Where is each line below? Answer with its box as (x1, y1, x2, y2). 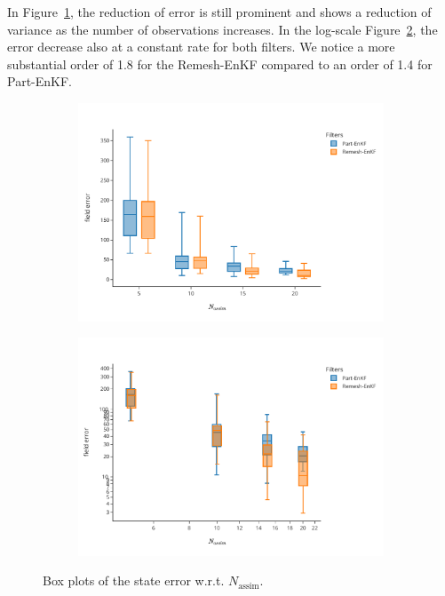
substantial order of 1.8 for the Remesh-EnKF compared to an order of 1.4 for (7, 54, 433, 73)
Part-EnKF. (7, 72, 72, 91)
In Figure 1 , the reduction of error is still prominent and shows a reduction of (7, 3, 432, 20)
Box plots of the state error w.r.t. (43, 571, 225, 590)
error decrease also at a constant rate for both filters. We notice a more (7, 37, 395, 56)
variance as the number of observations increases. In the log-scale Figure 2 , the (7, 20, 438, 38)
